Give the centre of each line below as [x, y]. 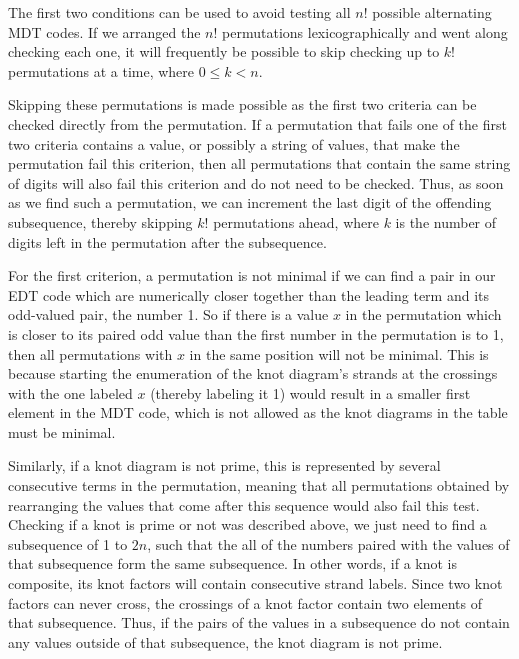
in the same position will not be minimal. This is [339, 353]
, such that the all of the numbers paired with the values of [328, 543]
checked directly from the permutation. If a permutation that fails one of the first [257, 123]
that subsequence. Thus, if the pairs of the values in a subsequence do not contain [259, 622]
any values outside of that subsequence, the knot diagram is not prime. [225, 641]
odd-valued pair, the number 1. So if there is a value [168, 314]
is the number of [446, 221]
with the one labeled [70, 392]
